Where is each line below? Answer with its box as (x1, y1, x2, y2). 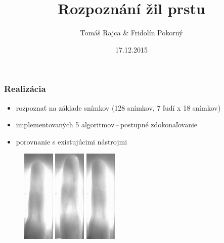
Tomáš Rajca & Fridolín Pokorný (80, 27, 183, 38)
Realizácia (4, 82, 46, 95)
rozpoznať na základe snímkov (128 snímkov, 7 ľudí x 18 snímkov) (16, 102, 221, 113)
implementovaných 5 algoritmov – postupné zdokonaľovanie (16, 119, 198, 130)
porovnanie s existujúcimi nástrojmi (16, 136, 127, 147)
